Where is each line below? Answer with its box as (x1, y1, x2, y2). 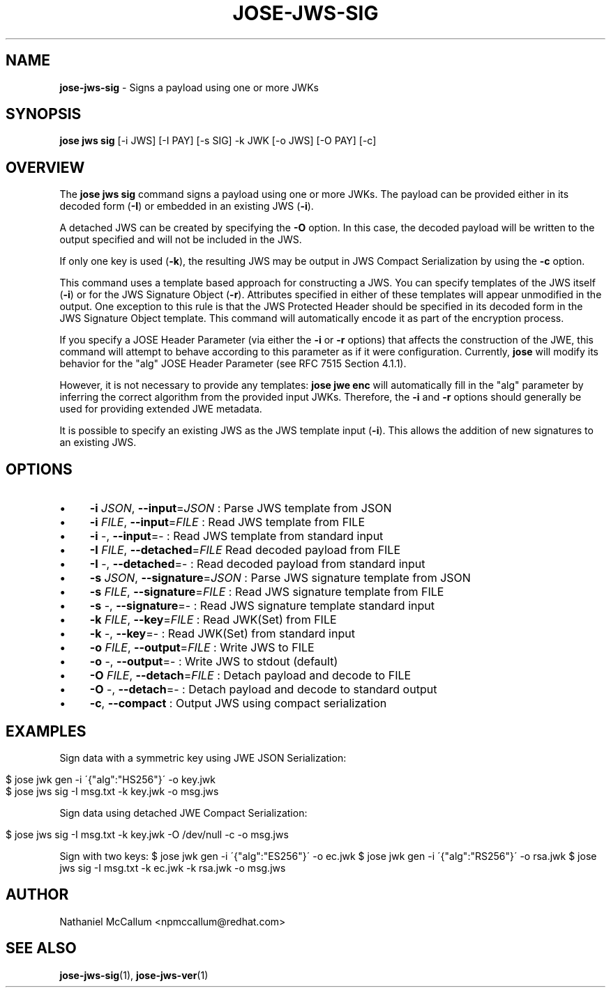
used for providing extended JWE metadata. (59, 403, 262, 415)
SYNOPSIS (6, 105, 82, 123)
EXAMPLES (6, 722, 86, 740)
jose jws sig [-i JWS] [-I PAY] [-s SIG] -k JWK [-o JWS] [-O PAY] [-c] (59, 134, 377, 147)
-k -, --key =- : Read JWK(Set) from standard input (89, 626, 355, 641)
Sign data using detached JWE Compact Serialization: (59, 806, 308, 819)
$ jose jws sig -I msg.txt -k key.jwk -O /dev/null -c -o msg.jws (6, 828, 289, 840)
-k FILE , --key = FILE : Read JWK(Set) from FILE (89, 613, 337, 627)
